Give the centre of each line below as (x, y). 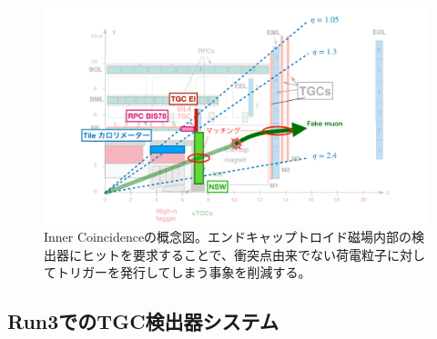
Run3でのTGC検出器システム (143, 321)
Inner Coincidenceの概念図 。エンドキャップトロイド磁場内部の (228, 237)
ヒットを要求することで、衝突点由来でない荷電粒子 (234, 254)
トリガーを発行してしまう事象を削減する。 (183, 272)
